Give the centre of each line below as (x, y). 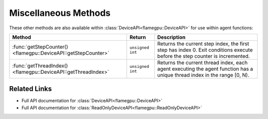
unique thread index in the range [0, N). (203, 75)
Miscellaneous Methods (60, 13)
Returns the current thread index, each (202, 62)
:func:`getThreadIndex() (40, 65)
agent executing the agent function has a (205, 68)
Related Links (31, 89)
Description (171, 37)
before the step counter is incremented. (203, 56)
